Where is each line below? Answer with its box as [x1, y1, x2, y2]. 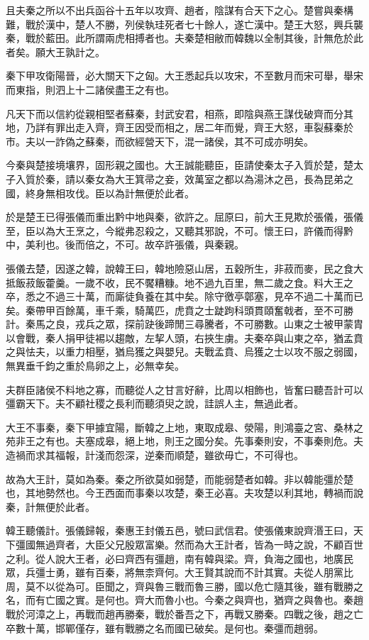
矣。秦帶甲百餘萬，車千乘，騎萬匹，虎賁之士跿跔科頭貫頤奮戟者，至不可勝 [6, 302, 353, 317]
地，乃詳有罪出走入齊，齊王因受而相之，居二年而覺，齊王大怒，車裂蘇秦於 [6, 120, 353, 135]
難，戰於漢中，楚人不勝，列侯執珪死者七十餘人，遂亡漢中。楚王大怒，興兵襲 [6, 16, 363, 31]
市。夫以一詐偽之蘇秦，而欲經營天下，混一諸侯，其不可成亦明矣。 [6, 133, 314, 148]
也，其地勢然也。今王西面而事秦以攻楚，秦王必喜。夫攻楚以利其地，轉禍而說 [6, 485, 363, 500]
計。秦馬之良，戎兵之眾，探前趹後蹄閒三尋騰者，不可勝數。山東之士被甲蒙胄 [6, 316, 363, 331]
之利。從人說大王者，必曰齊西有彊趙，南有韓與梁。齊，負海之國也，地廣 [6, 551, 343, 565]
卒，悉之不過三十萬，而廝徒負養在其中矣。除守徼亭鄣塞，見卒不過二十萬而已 [6, 289, 363, 304]
